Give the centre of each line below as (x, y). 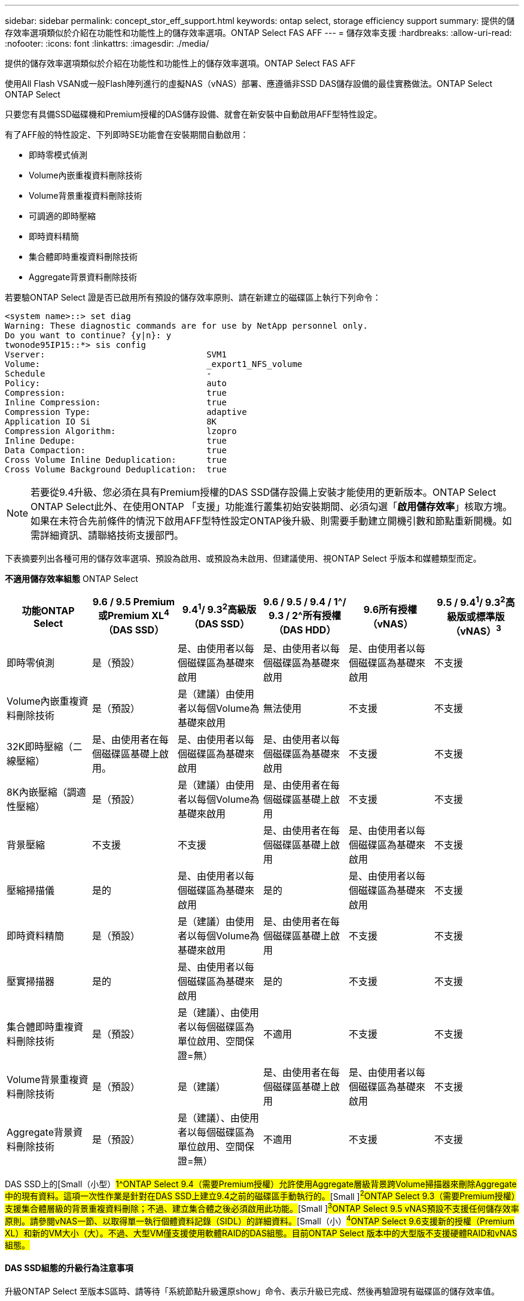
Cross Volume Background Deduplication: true (116, 469)
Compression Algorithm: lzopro (121, 431)
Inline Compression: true (116, 402)
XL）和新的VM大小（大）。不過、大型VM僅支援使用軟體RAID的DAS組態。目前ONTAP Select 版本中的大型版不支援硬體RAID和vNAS (261, 1233)
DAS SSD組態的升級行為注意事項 (69, 1268)
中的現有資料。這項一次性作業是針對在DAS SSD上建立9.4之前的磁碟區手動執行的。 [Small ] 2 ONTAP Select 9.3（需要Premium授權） (260, 1195)
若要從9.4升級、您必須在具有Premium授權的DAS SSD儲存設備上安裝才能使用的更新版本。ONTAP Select (263, 492)
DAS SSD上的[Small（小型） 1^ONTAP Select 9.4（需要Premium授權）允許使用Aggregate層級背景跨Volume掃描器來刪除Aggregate (261, 1184)
